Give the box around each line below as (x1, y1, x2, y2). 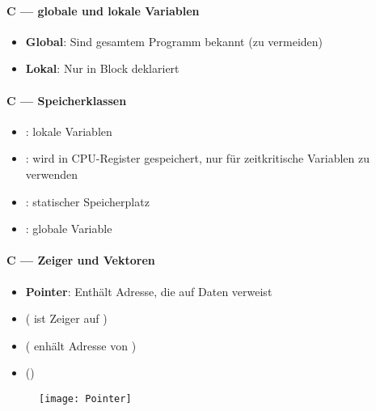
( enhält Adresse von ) (25, 337, 137, 354)
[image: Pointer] (39, 392, 132, 405)
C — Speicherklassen (6, 91, 127, 108)
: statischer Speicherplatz (25, 193, 150, 210)
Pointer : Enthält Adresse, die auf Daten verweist (25, 282, 272, 299)
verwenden (25, 165, 78, 182)
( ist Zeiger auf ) (25, 310, 108, 327)
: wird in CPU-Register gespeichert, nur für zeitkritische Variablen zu (25, 150, 370, 167)
